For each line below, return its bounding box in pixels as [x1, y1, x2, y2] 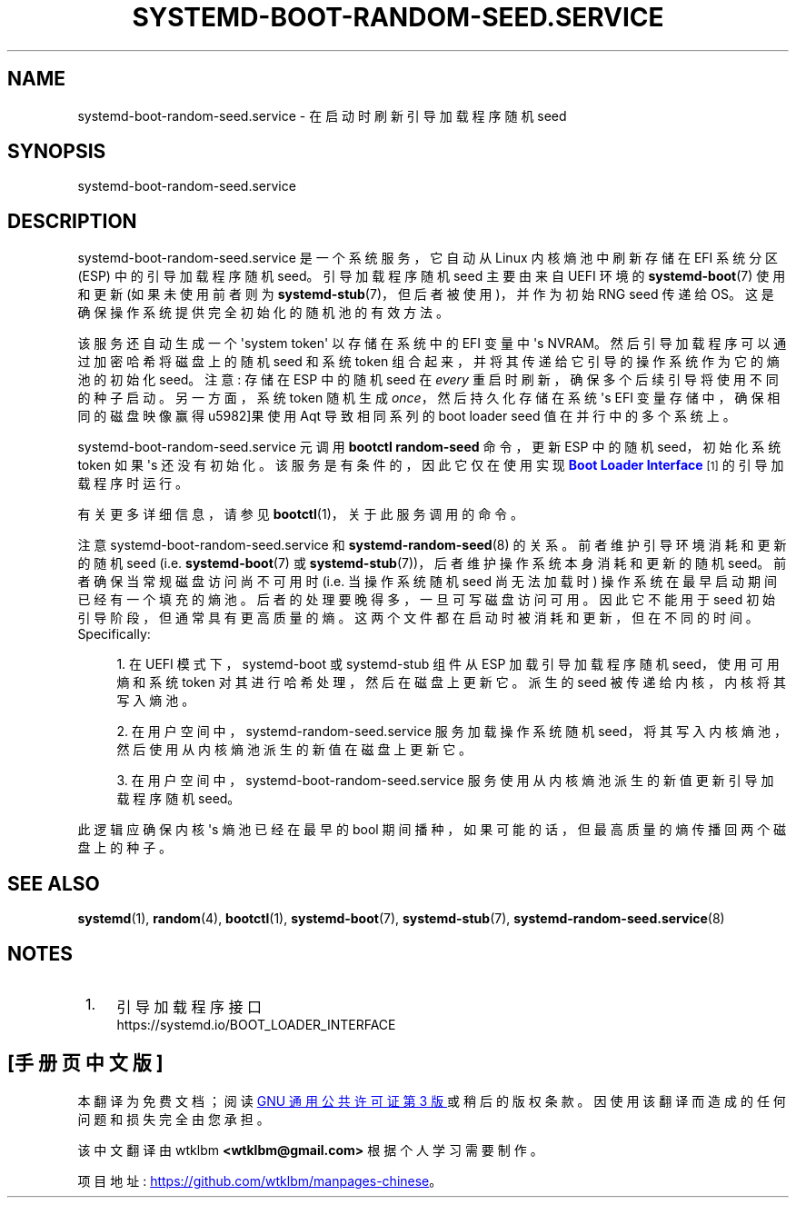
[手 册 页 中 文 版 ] [7, 1051, 164, 1075]
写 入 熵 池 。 [116, 692, 195, 709]
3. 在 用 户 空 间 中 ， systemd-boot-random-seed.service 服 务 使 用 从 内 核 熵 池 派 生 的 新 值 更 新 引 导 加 [116, 772, 774, 789]
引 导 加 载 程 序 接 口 [116, 997, 262, 1016]
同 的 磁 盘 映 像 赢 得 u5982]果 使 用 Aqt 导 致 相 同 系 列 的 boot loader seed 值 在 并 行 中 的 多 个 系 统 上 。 [77, 408, 736, 424]
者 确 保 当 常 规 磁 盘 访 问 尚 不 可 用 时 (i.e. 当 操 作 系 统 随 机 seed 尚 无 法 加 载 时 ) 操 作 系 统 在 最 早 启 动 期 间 [77, 573, 777, 590]
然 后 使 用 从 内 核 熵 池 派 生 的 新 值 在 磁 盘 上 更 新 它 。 [116, 742, 473, 758]
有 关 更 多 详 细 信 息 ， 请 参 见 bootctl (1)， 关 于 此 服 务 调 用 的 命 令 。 [77, 506, 524, 523]
